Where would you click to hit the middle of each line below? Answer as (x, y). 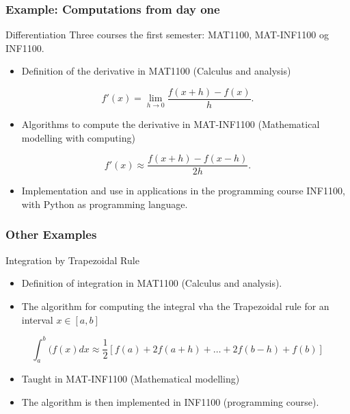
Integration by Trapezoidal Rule (72, 260)
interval (37, 319)
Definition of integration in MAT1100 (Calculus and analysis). (152, 283)
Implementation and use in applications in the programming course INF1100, (183, 191)
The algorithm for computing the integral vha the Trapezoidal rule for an (175, 306)
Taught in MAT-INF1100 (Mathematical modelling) (131, 379)
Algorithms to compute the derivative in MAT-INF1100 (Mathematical (171, 124)
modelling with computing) (78, 137)
